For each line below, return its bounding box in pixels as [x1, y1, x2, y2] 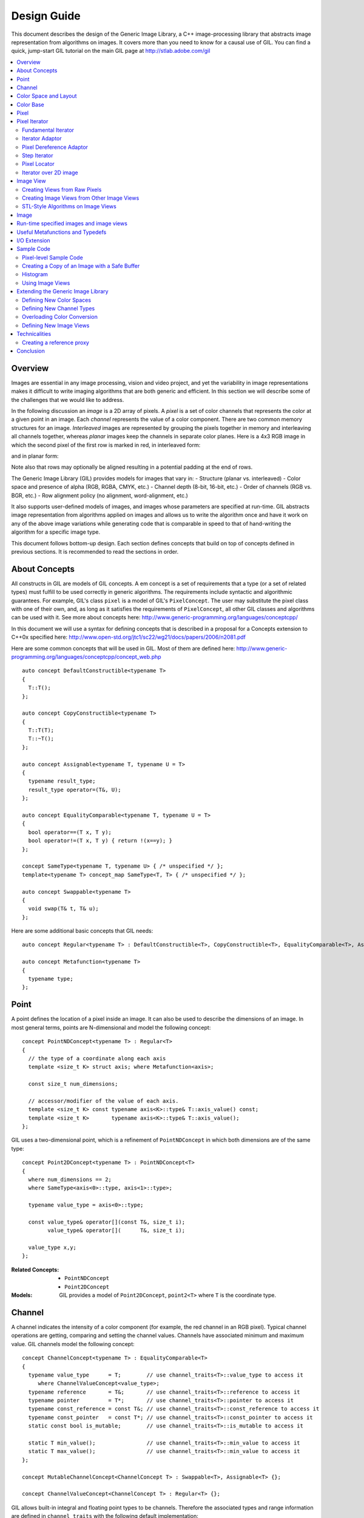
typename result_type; [28, 778, 96, 785]
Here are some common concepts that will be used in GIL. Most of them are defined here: [11, 644, 235, 652]
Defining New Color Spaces [22, 296, 91, 304]
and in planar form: [11, 452, 59, 460]
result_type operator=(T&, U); [28, 786, 121, 793]
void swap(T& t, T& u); [28, 905, 99, 912]
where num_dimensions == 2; [28, 1176, 112, 1183]
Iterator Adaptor [22, 135, 62, 142]
